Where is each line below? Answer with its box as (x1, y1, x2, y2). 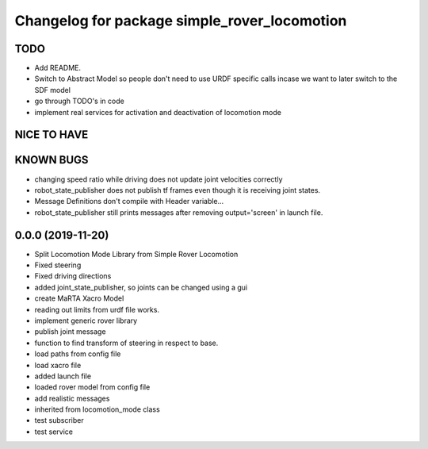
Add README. (34, 63, 82, 73)
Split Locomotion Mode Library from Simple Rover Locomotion (34, 249, 239, 259)
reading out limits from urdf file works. (34, 305, 160, 314)
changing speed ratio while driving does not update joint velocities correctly (34, 175, 283, 184)
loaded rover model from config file (34, 382, 151, 392)
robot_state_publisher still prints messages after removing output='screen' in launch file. (34, 207, 323, 217)
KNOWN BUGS (14, 153, 89, 167)
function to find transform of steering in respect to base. (34, 338, 219, 347)
